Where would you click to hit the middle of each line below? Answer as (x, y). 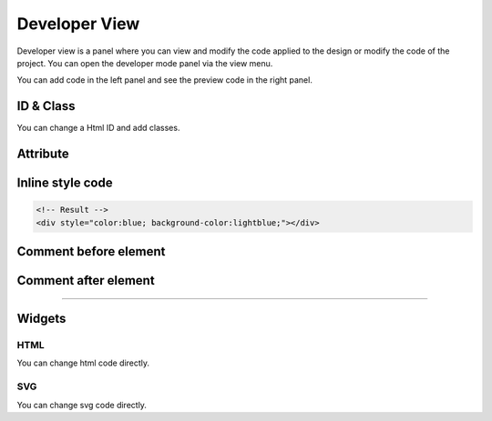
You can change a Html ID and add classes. (98, 128)
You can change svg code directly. (82, 405)
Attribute (43, 154)
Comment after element (86, 281)
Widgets (41, 319)
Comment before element (91, 251)
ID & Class (46, 106)
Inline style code (65, 183)
